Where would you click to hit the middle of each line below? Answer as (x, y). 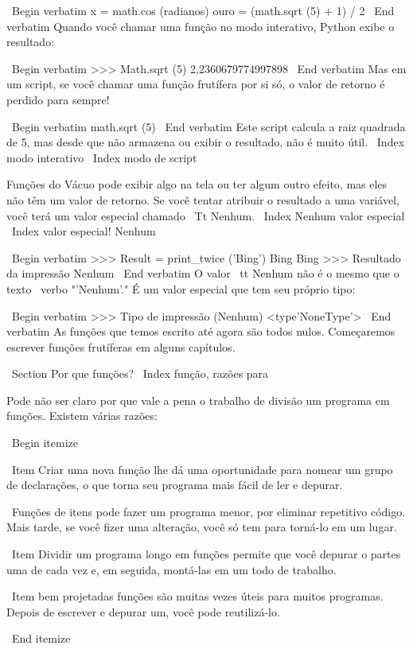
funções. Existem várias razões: (82, 416)
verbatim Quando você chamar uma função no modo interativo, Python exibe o (201, 26)
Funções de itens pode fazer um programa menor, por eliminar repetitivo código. (208, 511)
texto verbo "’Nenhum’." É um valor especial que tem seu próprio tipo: (181, 288)
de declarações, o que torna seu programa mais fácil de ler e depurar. (175, 485)
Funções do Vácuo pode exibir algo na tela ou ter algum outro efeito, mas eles (197, 184)
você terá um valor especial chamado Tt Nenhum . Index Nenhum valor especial (206, 215)
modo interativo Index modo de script (102, 157)
